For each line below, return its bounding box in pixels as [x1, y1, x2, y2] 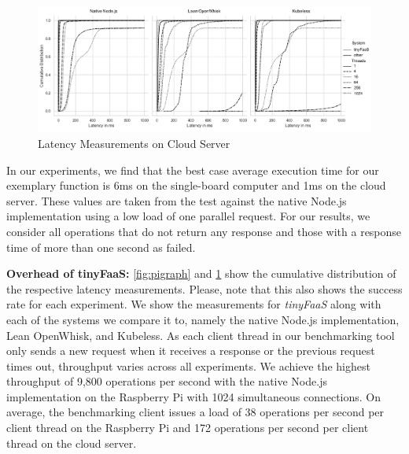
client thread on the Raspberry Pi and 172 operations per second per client [6, 419, 369, 436]
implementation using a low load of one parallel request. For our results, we [6, 208, 370, 224]
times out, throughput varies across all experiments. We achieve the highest [6, 357, 370, 374]
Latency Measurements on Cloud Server [38, 135, 230, 151]
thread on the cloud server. [6, 434, 137, 451]
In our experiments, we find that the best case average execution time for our [6, 161, 379, 178]
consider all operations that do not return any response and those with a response [6, 223, 402, 239]
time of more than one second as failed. [6, 238, 196, 255]
